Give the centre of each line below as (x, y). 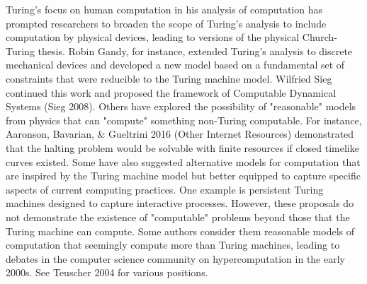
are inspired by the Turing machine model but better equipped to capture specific (183, 176)
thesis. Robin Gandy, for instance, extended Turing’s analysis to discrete (195, 51)
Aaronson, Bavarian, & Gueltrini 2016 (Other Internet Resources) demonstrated (180, 134)
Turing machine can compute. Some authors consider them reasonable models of (180, 231)
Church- (320, 37)
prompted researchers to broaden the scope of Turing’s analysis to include (166, 23)
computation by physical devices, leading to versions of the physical (153, 37)
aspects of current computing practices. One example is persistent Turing (165, 189)
